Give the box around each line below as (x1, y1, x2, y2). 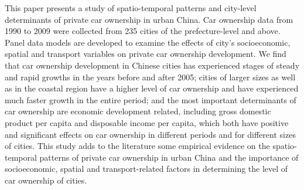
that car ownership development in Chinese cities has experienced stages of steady (5, 59, 300, 71)
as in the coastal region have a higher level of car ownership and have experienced (5, 82, 299, 94)
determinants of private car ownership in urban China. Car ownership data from (5, 13, 293, 25)
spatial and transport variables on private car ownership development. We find (5, 48, 286, 60)
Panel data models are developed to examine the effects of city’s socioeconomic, (5, 36, 291, 48)
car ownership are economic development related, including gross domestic (5, 105, 271, 117)
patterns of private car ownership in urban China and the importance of (39, 151, 299, 163)
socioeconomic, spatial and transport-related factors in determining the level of (5, 162, 288, 175)
